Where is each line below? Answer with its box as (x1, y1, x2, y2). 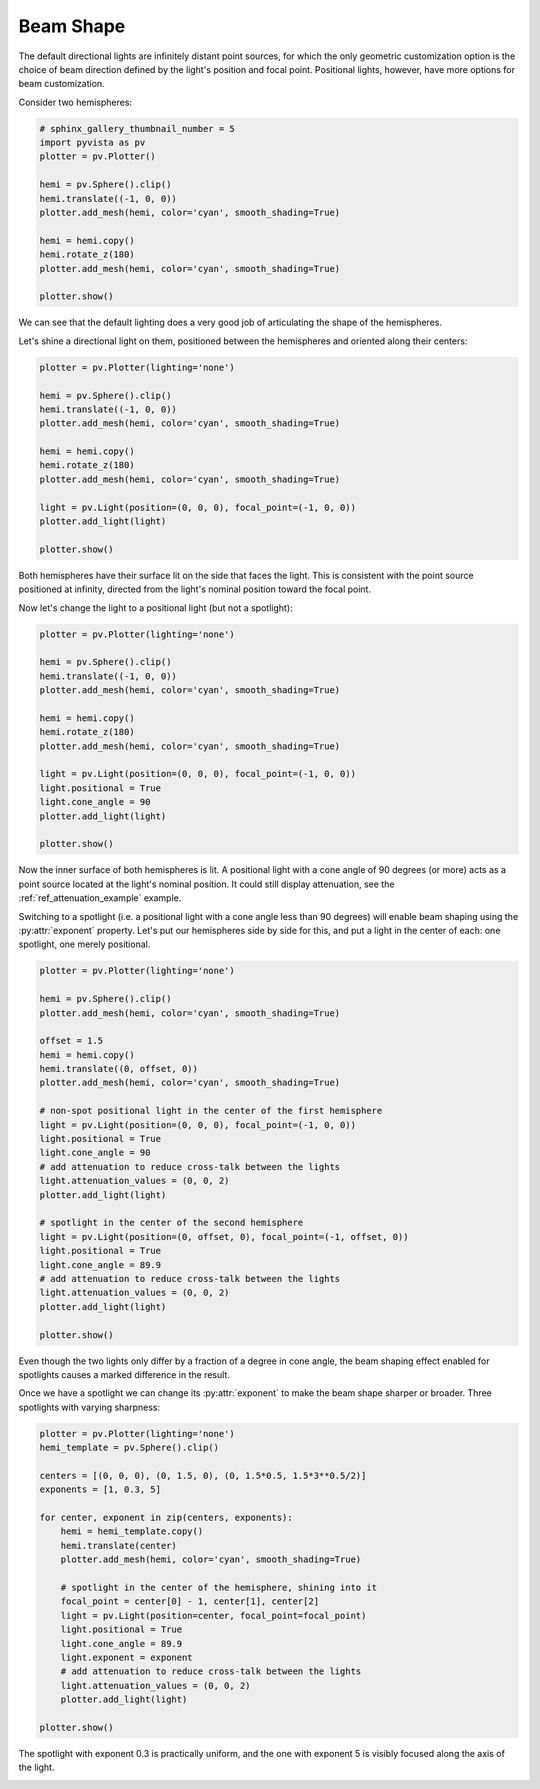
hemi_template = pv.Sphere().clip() (39, 1442, 220, 1454)
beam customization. (18, 78, 105, 90)
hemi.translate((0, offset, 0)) (39, 1063, 199, 1075)
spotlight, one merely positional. (18, 938, 151, 950)
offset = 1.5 (39, 1035, 104, 1047)
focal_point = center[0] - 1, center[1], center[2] (60, 1596, 320, 1607)
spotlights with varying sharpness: (18, 1401, 161, 1413)
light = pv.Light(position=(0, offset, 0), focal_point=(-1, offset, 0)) (39, 1231, 409, 1242)
